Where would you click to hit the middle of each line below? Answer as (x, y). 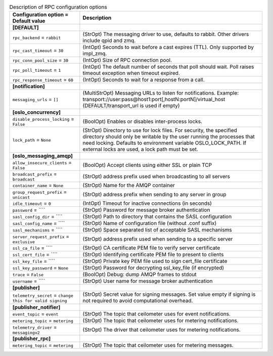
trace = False (28, 275)
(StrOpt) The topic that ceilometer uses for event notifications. (157, 314)
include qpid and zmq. (109, 40)
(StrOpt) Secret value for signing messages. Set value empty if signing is (169, 294)
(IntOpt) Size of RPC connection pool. (127, 60)
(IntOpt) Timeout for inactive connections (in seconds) (147, 203)
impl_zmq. (95, 54)
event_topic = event (35, 314)
